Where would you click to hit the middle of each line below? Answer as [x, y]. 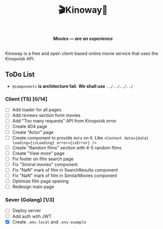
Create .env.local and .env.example [49, 222]
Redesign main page [33, 187]
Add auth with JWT [32, 216]
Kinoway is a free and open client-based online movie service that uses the [82, 53]
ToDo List [20, 74]
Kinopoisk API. [20, 59]
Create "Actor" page [33, 132]
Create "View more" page [39, 153]
